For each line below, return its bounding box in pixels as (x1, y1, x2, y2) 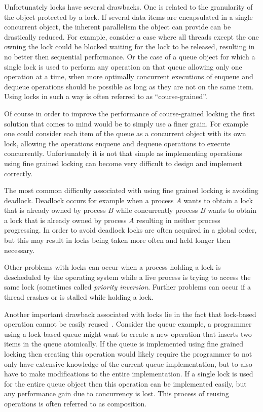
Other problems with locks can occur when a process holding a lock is (4, 262, 221, 272)
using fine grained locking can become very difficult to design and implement (4, 157, 243, 168)
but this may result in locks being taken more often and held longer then (4, 235, 231, 245)
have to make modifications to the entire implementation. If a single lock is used (4, 368, 253, 379)
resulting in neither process (136, 214, 220, 225)
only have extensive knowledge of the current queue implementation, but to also (4, 358, 252, 369)
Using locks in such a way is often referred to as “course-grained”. (4, 91, 207, 102)
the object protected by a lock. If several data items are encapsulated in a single (4, 11, 253, 22)
